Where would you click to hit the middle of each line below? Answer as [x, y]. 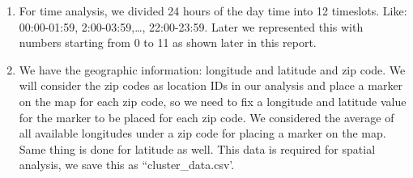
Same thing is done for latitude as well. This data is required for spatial [197, 148]
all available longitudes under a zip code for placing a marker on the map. [202, 133]
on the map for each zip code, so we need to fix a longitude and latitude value [213, 101]
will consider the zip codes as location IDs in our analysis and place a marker [211, 85]
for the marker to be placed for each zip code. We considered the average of [206, 117]
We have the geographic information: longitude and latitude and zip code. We [212, 69]
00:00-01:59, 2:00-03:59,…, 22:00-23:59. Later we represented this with [191, 26]
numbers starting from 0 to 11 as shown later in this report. [168, 42]
